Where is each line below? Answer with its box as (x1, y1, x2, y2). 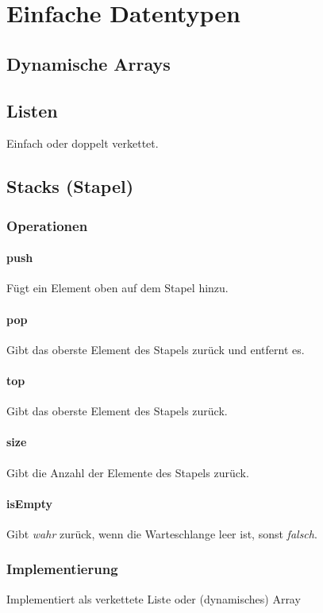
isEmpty (6, 495, 53, 511)
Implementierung (6, 559, 118, 579)
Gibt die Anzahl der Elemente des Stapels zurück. (6, 464, 249, 480)
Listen (6, 98, 58, 122)
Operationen (6, 215, 88, 235)
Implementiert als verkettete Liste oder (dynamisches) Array (6, 590, 301, 607)
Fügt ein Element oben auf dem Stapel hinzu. (6, 280, 229, 296)
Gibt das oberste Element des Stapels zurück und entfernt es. (6, 341, 305, 357)
